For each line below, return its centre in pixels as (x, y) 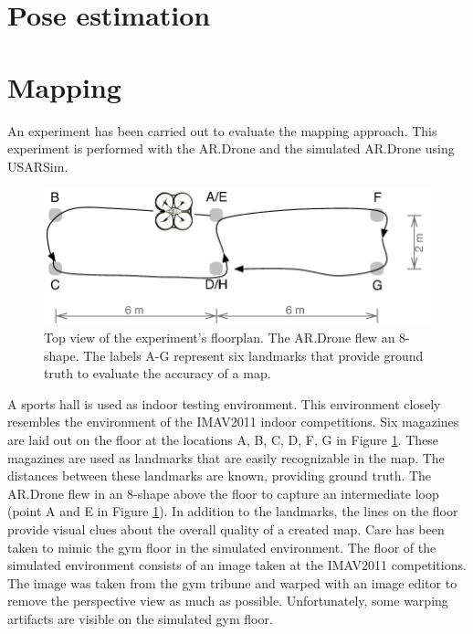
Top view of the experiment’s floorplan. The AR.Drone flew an (220, 337)
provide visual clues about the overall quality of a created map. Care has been (226, 528)
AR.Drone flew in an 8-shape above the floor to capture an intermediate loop (223, 493)
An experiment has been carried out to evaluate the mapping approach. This (222, 130)
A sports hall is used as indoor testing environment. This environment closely (224, 403)
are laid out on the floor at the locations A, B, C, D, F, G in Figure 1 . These (223, 439)
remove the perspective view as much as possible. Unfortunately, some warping (228, 601)
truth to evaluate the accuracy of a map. (158, 373)
